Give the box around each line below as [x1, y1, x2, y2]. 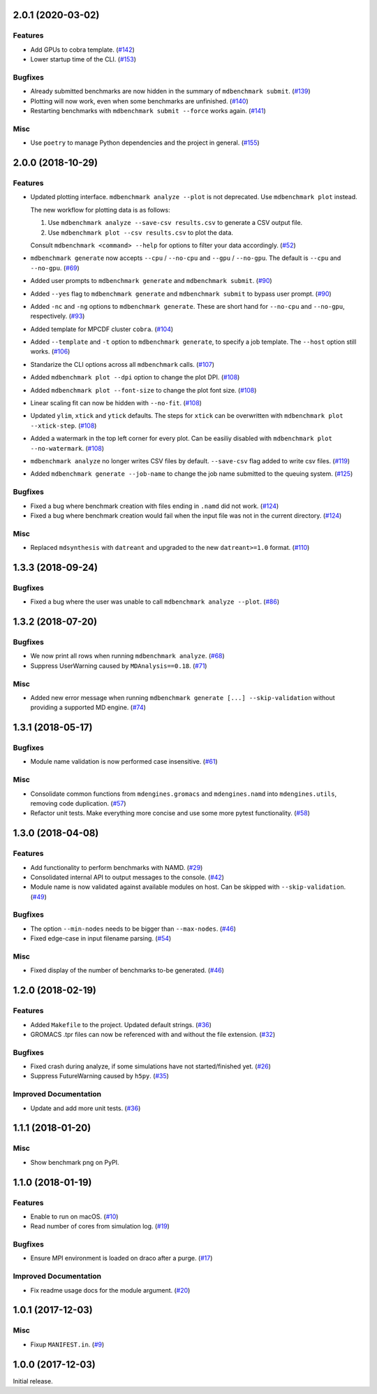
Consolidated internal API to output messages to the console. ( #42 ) [30, 873, 225, 881]
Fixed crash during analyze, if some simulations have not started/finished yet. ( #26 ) [30, 1062, 272, 1070]
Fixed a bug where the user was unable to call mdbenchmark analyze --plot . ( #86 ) [30, 597, 280, 606]
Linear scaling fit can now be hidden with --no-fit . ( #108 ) [30, 399, 202, 407]
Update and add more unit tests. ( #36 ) [30, 1104, 141, 1112]
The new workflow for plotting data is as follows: [30, 205, 170, 214]
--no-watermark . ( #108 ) [30, 444, 105, 452]
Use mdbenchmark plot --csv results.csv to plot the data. [47, 228, 234, 237]
